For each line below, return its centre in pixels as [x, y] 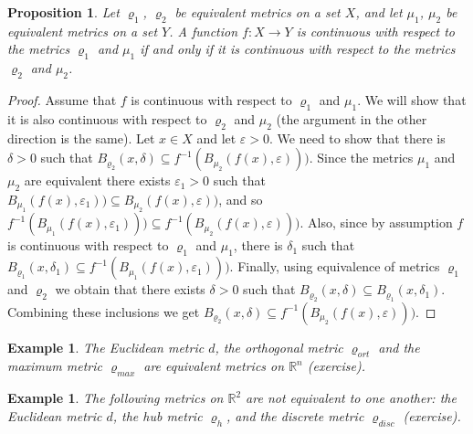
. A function [204, 31]
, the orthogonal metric [279, 347]
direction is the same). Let [81, 138]
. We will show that [412, 99]
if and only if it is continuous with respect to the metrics [298, 49]
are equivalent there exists [97, 180]
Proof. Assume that [62, 99]
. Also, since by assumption [376, 222]
